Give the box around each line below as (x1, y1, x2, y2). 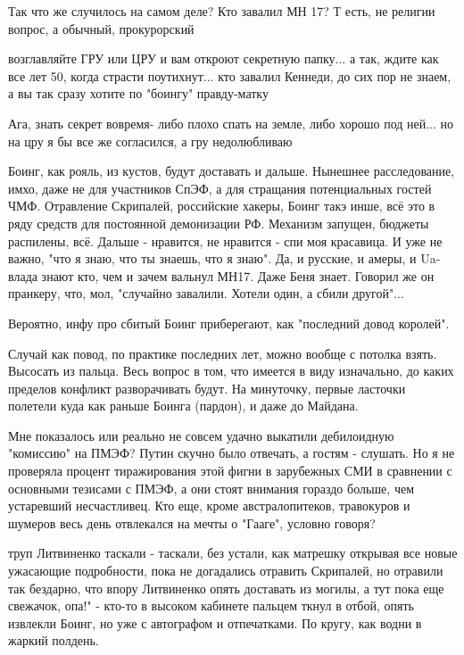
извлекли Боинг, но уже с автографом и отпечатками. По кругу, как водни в (8, 613, 422, 632)
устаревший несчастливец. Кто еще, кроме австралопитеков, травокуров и (8, 496, 410, 515)
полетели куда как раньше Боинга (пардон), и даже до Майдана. (8, 396, 359, 415)
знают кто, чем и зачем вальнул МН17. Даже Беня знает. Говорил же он (41, 266, 435, 285)
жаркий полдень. (8, 631, 99, 650)
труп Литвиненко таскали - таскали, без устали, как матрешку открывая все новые (8, 543, 458, 562)
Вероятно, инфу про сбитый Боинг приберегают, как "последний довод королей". (8, 313, 450, 332)
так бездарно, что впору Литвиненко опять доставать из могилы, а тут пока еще (8, 578, 444, 597)
